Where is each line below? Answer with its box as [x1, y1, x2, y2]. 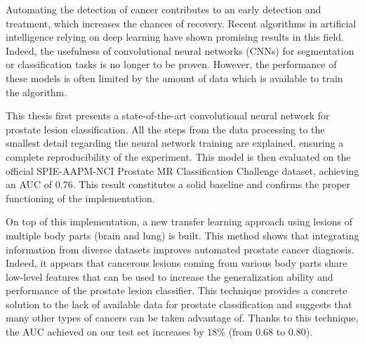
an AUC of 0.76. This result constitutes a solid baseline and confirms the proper [6, 177, 351, 192]
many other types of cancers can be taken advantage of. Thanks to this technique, [6, 310, 359, 325]
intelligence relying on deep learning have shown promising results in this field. [6, 29, 345, 44]
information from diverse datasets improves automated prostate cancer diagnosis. [6, 242, 354, 256]
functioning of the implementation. [6, 190, 155, 205]
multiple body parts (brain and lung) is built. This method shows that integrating [6, 227, 359, 242]
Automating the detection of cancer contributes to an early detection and [6, 2, 321, 16]
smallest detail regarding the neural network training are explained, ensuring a [6, 135, 344, 150]
